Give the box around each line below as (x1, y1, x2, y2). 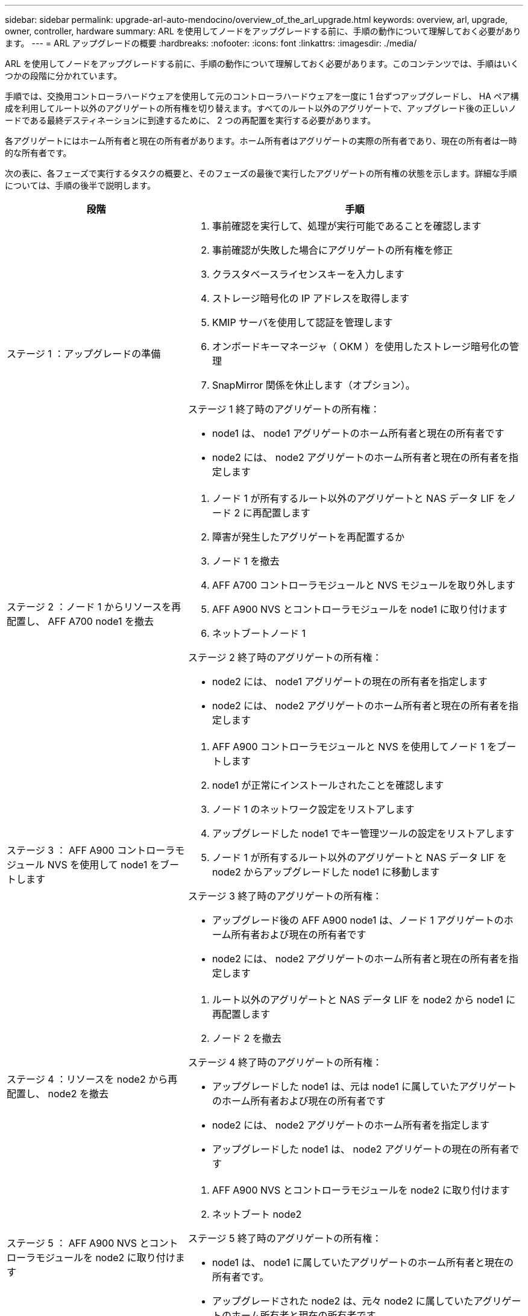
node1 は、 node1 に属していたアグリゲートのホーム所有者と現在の (212, 1256, 514, 1268)
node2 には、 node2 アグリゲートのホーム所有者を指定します (212, 1119, 489, 1131)
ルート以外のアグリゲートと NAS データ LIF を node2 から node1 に (212, 994, 516, 1006)
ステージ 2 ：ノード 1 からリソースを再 (7, 601, 181, 613)
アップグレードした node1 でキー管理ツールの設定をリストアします (212, 827, 515, 839)
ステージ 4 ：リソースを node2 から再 (7, 1073, 178, 1085)
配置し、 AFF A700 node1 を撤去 (7, 615, 154, 627)
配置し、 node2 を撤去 (7, 1088, 108, 1100)
